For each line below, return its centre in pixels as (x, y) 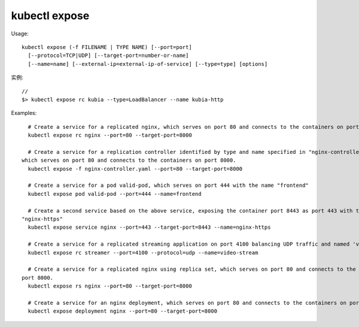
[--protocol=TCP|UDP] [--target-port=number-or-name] (108, 56)
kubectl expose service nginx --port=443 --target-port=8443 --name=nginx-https (149, 227)
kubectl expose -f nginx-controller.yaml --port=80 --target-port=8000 (135, 169)
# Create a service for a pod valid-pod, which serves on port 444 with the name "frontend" (168, 185)
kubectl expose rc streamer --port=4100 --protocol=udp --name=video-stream (143, 252)
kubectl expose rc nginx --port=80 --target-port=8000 (110, 135)
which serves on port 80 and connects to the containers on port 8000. (129, 161)
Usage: (20, 34)
